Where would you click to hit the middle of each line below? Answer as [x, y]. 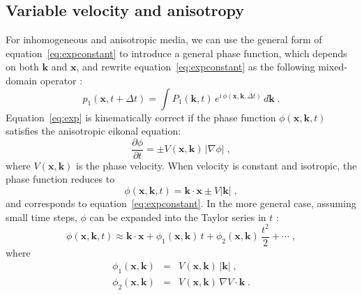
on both [22, 67]
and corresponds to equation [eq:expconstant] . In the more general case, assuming [181, 203]
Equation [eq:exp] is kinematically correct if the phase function [141, 117]
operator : [61, 80]
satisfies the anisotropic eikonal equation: [93, 131]
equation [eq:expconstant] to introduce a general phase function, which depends [176, 53]
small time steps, [42, 217]
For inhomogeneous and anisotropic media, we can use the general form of [164, 39]
